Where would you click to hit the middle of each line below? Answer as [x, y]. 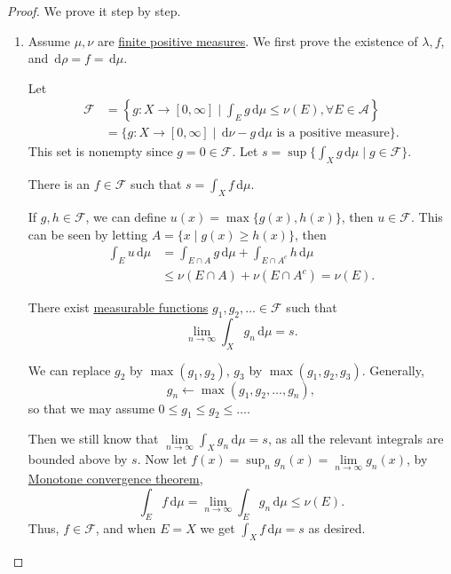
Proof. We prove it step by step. [94, 11]
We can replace [69, 370]
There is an [59, 184]
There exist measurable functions [118, 307]
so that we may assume [91, 408]
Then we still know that [93, 439]
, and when [126, 527]
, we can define [126, 217]
